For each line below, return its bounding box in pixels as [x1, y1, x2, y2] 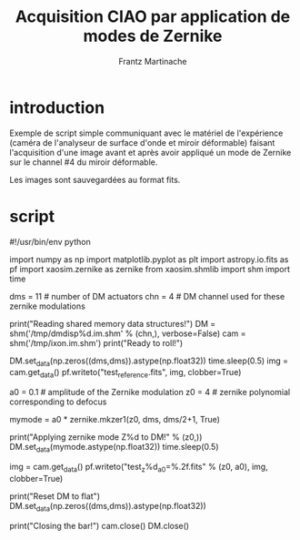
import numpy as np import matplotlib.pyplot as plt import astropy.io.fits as [9, 253, 289, 265]
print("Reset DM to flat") [9, 490, 100, 502]
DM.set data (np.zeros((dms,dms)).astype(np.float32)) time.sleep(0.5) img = [9, 355, 289, 368]
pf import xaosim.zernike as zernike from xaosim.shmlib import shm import [9, 263, 291, 274]
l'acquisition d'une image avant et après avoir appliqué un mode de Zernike [9, 147, 292, 158]
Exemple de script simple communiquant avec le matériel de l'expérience [9, 127, 284, 138]
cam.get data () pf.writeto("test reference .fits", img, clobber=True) [9, 367, 242, 380]
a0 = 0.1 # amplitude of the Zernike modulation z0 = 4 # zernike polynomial [9, 387, 291, 398]
